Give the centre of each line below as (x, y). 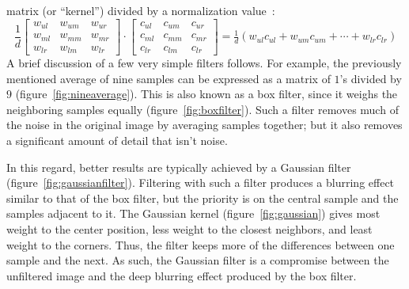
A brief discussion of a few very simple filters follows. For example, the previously (204, 63)
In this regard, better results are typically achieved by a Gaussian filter (179, 167)
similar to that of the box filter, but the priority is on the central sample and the (203, 198)
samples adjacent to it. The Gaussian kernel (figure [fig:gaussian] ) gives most (193, 213)
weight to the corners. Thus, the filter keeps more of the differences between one (201, 244)
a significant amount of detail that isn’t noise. (117, 141)
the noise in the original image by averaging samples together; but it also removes (204, 125)
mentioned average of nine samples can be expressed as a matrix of (169, 78)
